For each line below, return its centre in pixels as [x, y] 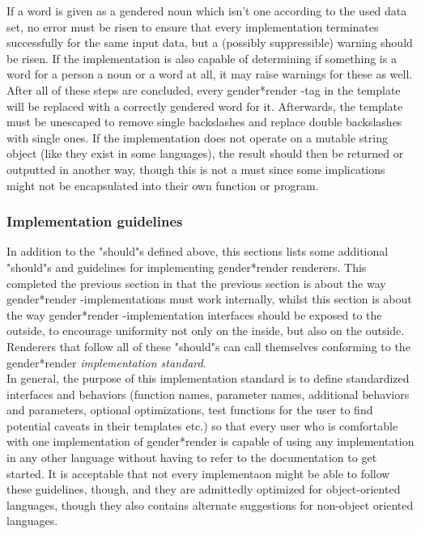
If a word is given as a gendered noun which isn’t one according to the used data [207, 11]
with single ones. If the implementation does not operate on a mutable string [197, 137]
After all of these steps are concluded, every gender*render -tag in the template [204, 89]
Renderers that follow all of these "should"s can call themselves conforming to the [208, 346]
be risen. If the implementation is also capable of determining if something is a [202, 58]
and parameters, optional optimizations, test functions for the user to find [190, 410]
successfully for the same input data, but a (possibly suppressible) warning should [210, 42]
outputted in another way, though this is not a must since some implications [196, 169]
